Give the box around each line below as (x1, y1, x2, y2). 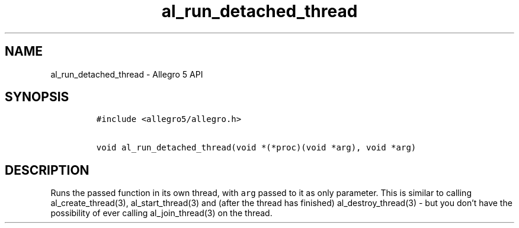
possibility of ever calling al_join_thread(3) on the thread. (50, 208, 273, 219)
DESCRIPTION (5, 162, 89, 178)
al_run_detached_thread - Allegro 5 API (50, 69, 203, 79)
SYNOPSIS (5, 89, 69, 105)
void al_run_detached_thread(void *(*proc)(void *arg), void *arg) (96, 143, 417, 153)
